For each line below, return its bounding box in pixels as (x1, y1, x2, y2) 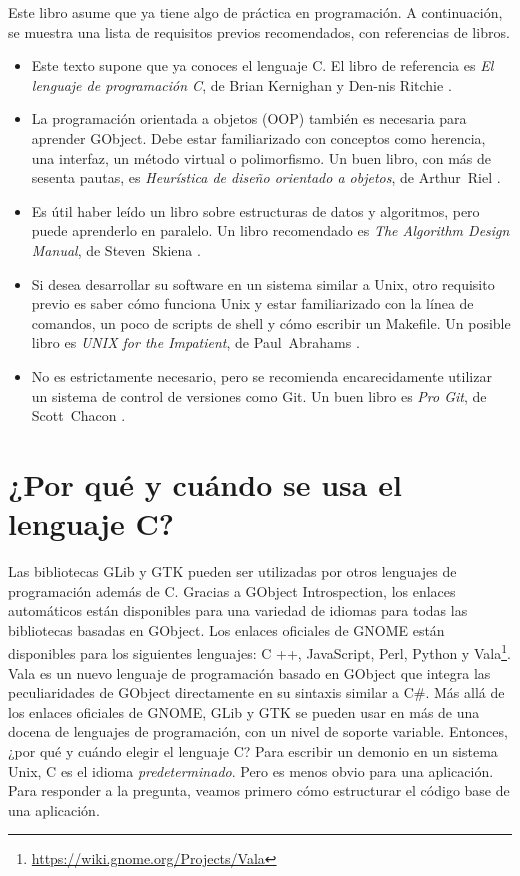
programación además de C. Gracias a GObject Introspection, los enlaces (8, 580, 456, 601)
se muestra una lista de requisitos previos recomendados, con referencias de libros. (8, 21, 510, 42)
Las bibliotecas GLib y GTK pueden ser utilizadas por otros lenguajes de (8, 561, 457, 581)
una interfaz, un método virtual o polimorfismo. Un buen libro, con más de (31, 147, 492, 168)
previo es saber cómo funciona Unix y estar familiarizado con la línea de (31, 293, 474, 314)
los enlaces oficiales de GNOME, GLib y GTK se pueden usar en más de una (8, 701, 480, 722)
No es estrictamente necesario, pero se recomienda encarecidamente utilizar (31, 365, 492, 386)
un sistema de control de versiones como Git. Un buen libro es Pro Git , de (31, 385, 487, 406)
